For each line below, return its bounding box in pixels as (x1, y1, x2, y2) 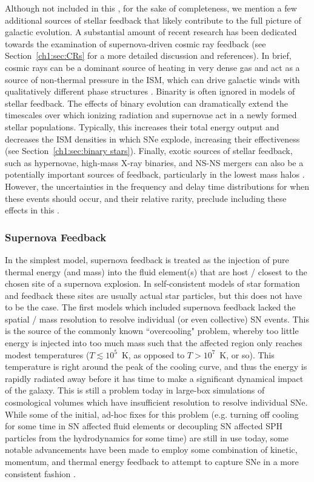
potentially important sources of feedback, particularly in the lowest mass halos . (5, 168, 305, 181)
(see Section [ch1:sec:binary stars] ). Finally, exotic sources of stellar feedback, (5, 144, 293, 157)
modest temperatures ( (5, 348, 90, 361)
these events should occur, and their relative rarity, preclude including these (5, 192, 287, 204)
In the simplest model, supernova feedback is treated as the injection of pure (5, 253, 289, 266)
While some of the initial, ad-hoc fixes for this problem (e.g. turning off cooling (5, 407, 299, 420)
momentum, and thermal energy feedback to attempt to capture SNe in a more (5, 455, 299, 467)
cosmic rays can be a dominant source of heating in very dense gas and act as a (5, 61, 300, 73)
